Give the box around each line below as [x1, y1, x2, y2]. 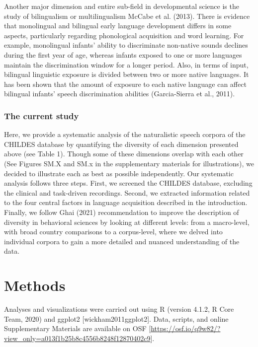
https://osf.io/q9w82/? [151, 323, 221, 334]
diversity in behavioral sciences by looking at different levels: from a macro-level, [4, 216, 250, 227]
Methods [4, 275, 66, 295]
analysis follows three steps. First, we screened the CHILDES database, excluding [4, 178, 253, 188]
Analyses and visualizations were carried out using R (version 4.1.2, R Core [4, 304, 234, 314]
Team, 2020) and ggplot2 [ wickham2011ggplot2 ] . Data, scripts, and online [4, 313, 229, 324]
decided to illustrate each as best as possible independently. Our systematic [4, 168, 234, 178]
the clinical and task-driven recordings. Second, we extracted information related [4, 187, 250, 198]
